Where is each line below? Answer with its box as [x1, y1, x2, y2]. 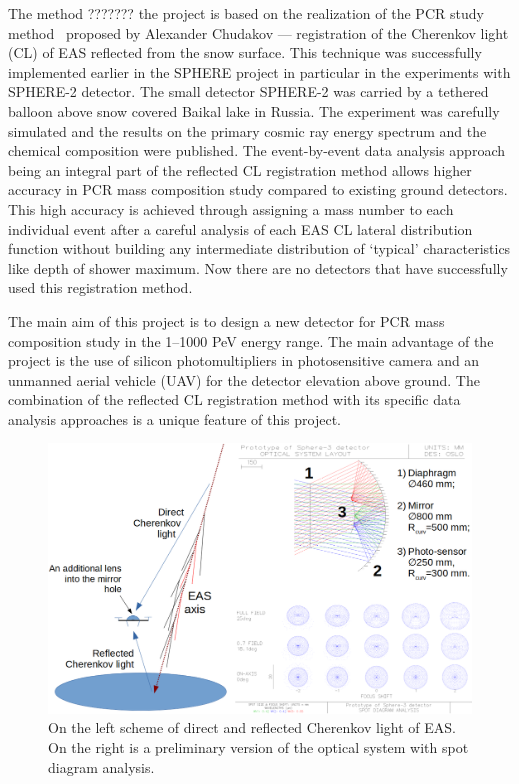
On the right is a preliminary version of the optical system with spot [48, 737, 469, 758]
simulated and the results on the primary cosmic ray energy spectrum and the [8, 120, 487, 141]
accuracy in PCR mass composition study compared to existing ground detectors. [8, 179, 508, 200]
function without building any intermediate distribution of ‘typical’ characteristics [8, 238, 511, 259]
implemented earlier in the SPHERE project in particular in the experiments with [8, 61, 511, 82]
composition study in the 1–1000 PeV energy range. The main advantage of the [8, 330, 494, 351]
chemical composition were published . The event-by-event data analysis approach [8, 140, 505, 161]
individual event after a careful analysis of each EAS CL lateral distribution [8, 218, 473, 239]
